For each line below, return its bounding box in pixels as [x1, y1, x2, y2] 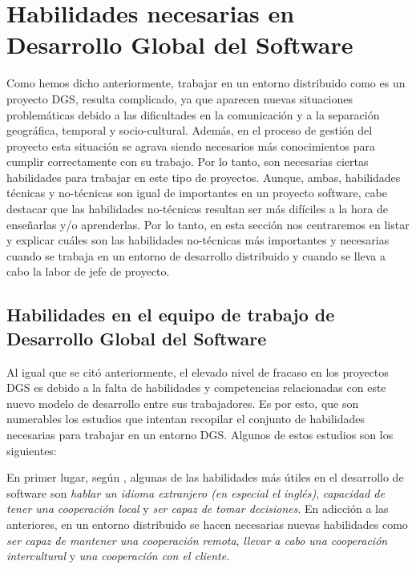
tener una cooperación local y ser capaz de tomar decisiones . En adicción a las [6, 500, 389, 517]
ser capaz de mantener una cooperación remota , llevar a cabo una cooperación [6, 531, 388, 548]
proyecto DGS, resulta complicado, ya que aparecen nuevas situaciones [6, 90, 353, 107]
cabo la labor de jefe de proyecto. [6, 263, 170, 280]
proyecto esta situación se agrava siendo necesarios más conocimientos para [6, 137, 375, 154]
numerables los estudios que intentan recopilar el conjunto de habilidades [6, 410, 365, 427]
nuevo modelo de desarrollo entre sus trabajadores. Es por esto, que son [6, 394, 359, 411]
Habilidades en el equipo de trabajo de [6, 302, 335, 327]
